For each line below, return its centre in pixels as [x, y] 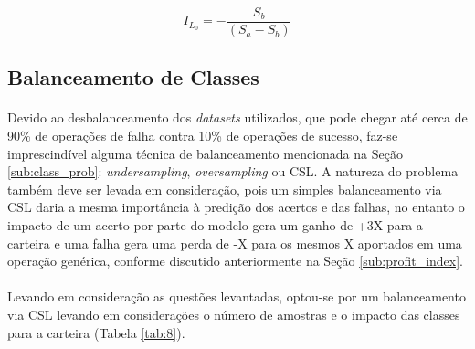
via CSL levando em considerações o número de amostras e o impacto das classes [234, 314]
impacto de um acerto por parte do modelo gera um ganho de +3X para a [215, 225]
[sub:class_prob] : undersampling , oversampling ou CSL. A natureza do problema [233, 171]
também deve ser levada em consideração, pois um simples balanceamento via [225, 189]
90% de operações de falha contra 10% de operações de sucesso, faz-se [203, 136]
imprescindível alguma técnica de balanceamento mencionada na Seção [205, 153]
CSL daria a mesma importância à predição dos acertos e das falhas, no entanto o [236, 207]
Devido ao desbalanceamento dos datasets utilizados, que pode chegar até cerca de [237, 117]
